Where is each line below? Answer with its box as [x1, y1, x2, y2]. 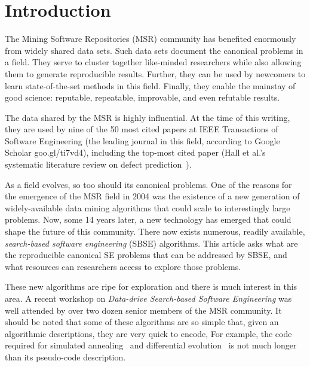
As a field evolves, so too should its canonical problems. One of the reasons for [5, 178, 292, 190]
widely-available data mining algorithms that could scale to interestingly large [5, 201, 290, 214]
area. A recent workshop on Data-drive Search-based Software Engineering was [5, 292, 292, 304]
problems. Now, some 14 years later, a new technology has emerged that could [5, 213, 291, 226]
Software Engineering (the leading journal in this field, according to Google [5, 134, 280, 147]
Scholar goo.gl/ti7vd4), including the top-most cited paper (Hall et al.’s [5, 146, 266, 159]
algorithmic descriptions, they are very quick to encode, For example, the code [5, 327, 292, 339]
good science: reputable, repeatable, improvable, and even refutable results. [5, 91, 280, 104]
